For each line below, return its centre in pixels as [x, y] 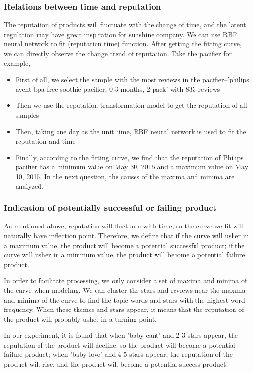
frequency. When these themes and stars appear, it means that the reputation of [124, 309]
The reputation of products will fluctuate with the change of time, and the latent [125, 25]
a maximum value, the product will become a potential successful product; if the [124, 245]
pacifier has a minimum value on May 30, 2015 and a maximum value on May [132, 167]
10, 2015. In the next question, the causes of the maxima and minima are [125, 176]
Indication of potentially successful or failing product [110, 208]
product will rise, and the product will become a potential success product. [116, 364]
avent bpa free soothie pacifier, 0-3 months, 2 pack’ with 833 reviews [118, 89]
